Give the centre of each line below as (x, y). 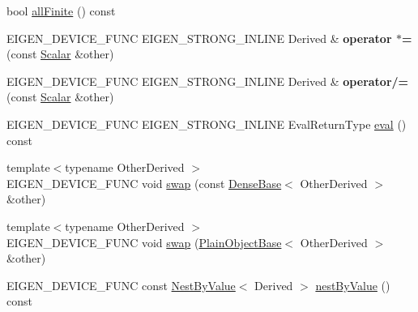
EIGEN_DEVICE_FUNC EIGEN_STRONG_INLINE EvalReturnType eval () (207, 124)
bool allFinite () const (61, 11)
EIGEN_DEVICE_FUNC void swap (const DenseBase (144, 183)
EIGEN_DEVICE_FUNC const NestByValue (121, 285)
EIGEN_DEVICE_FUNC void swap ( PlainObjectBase (144, 242)
